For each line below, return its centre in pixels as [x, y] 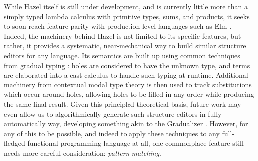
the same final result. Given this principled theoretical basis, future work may [123, 104]
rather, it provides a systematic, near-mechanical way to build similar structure [125, 45]
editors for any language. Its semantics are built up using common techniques [122, 55]
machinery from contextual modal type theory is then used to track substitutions [128, 84]
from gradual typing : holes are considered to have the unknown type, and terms [127, 65]
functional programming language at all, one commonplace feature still [135, 143]
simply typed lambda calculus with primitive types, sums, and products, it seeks [127, 16]
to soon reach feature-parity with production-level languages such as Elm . [118, 26]
